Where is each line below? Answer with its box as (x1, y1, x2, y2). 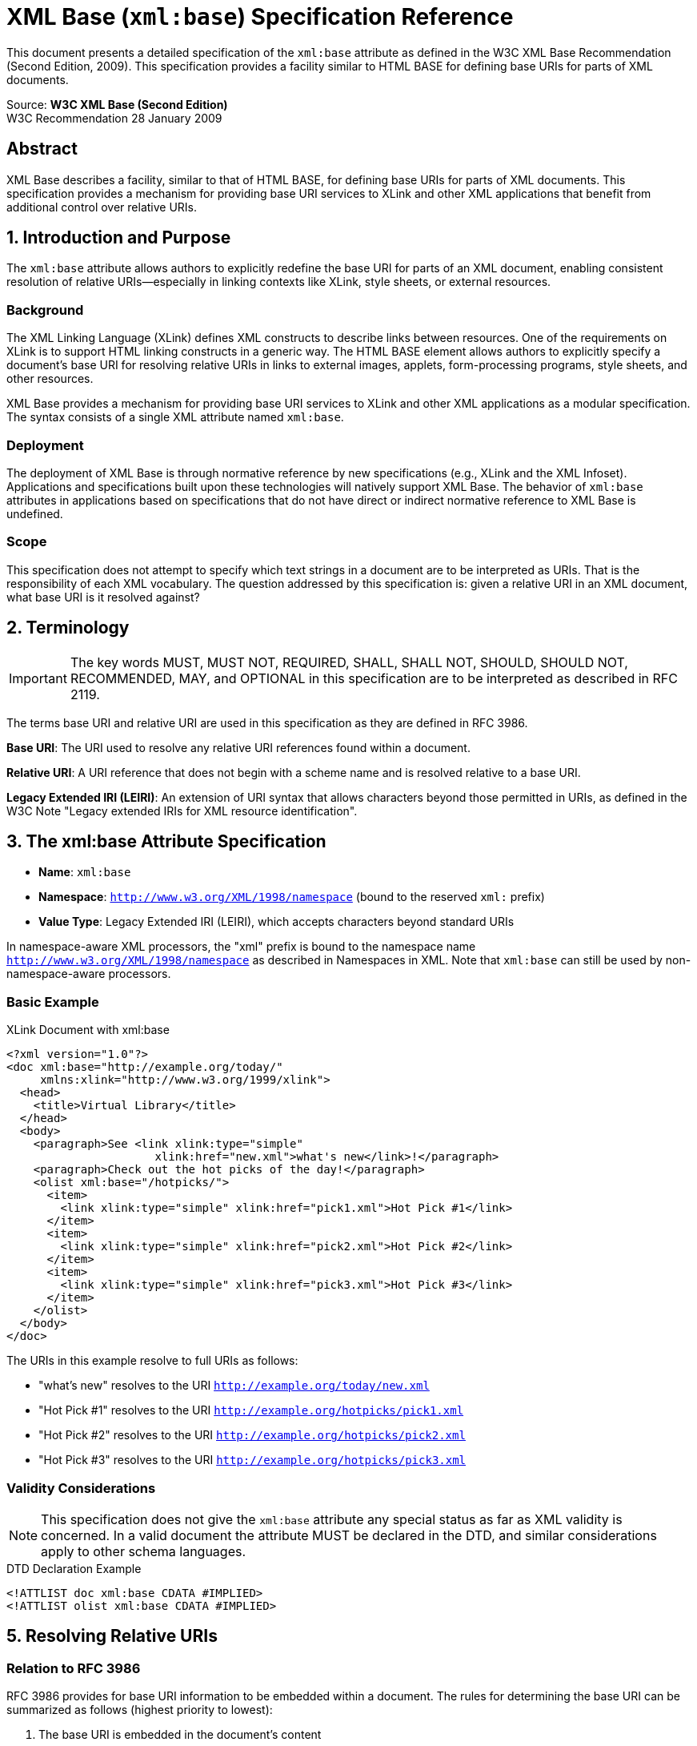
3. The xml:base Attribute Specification (6, 831, 326, 851)
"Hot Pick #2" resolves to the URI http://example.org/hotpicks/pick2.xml (38, 1428, 466, 1442)
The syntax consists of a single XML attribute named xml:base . (6, 410, 344, 424)
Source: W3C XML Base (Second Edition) (6, 97, 228, 111)
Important (9, 670, 67, 686)
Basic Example (6, 993, 99, 1010)
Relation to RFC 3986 (6, 1660, 141, 1676)
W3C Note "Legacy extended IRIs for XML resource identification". (6, 803, 358, 818)
